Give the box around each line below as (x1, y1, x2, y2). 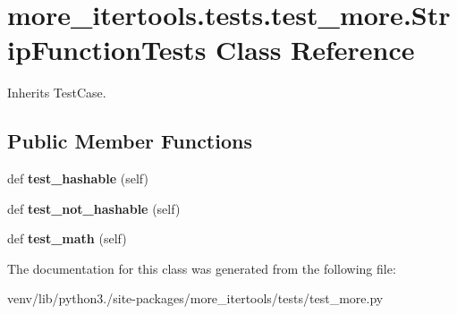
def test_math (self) (7, 229, 127, 248)
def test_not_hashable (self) (7, 199, 181, 217)
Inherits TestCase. (7, 83, 106, 102)
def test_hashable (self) (7, 169, 148, 188)
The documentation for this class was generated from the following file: (7, 259, 396, 277)
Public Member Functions (7, 127, 252, 155)
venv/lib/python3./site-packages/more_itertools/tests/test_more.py (7, 289, 384, 308)
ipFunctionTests (7, 31, 207, 68)
